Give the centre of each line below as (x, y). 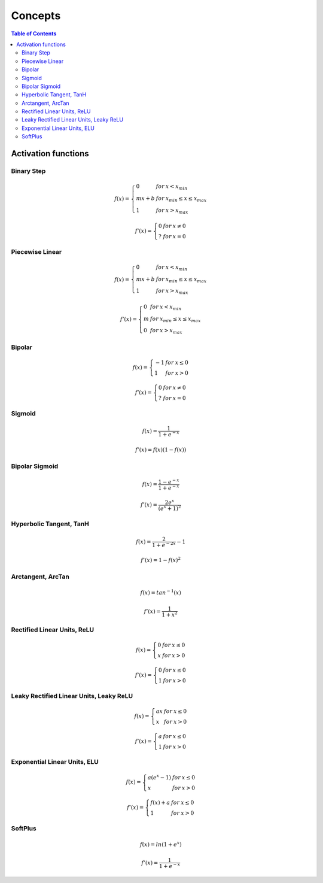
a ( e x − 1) (159, 777)
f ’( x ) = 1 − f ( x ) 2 (161, 559)
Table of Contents (34, 34)
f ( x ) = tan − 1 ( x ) (161, 592)
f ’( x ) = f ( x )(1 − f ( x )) (161, 450)
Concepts (36, 16)
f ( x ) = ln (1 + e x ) (161, 844)
